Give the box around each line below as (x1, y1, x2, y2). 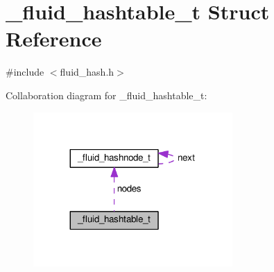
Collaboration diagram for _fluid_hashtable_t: (6, 87, 207, 102)
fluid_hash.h (60, 65, 114, 79)
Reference (6, 24, 102, 53)
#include (6, 65, 44, 79)
